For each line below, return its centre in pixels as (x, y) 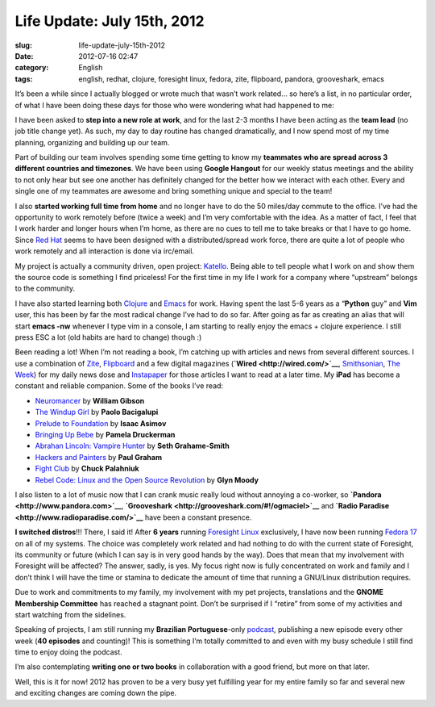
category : (32, 68)
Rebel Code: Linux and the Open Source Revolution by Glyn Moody (147, 479)
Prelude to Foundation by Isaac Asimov (101, 423)
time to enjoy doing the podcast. (68, 652)
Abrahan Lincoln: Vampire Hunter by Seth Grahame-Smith (132, 446)
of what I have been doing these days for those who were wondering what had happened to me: (174, 105)
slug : (23, 45)
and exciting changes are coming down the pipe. (96, 693)
